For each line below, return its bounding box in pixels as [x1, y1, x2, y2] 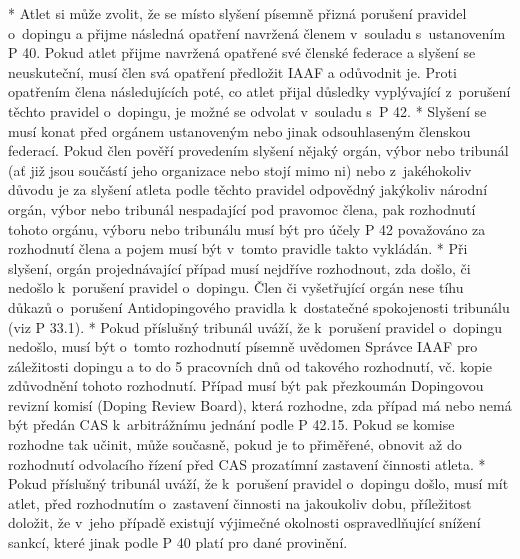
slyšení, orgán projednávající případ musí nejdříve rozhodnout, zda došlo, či [8, 257, 471, 278]
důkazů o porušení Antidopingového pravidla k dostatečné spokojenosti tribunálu [8, 296, 510, 317]
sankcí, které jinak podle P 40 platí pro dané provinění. [8, 532, 348, 553]
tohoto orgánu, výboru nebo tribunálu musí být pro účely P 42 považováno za [8, 218, 486, 239]
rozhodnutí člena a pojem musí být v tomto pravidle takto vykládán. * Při [8, 238, 468, 259]
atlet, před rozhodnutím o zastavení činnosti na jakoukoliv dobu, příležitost [8, 492, 472, 513]
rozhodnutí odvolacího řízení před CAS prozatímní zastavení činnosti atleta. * [8, 453, 486, 474]
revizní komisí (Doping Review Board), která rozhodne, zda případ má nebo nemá [8, 394, 512, 415]
